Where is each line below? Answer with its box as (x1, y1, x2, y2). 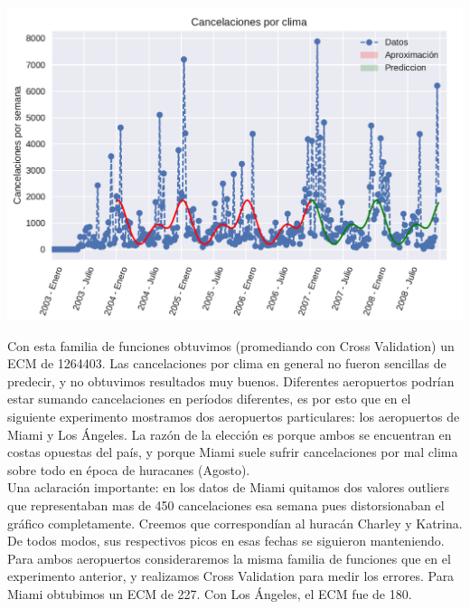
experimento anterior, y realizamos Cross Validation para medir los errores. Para (7, 566, 455, 585)
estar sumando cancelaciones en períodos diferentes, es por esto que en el (7, 389, 411, 408)
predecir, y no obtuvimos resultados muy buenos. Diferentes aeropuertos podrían (7, 371, 455, 390)
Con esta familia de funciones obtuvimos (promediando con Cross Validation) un (7, 336, 455, 355)
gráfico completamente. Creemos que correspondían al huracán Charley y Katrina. (7, 513, 463, 532)
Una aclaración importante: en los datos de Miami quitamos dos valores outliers (7, 478, 450, 497)
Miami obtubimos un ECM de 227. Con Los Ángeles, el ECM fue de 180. (7, 584, 412, 603)
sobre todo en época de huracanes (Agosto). (7, 460, 250, 479)
